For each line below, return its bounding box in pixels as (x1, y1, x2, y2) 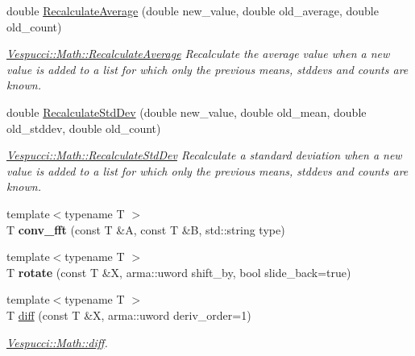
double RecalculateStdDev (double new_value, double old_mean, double (6, 103, 367, 120)
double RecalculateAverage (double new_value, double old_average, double (6, 2, 379, 19)
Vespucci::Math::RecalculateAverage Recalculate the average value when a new (6, 45, 390, 62)
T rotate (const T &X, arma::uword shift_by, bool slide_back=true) (6, 263, 351, 280)
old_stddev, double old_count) (6, 119, 161, 136)
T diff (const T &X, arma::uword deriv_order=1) (6, 306, 251, 323)
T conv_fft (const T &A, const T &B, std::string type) (6, 221, 285, 238)
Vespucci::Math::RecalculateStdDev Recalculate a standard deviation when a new (6, 147, 402, 164)
